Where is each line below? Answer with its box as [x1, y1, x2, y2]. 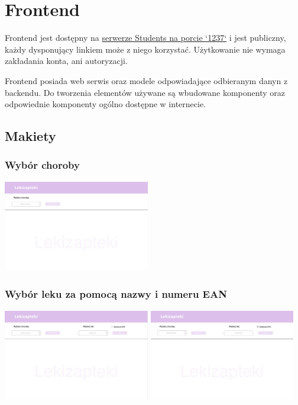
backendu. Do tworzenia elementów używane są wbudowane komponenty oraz [5, 86, 285, 98]
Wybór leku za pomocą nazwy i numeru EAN [5, 287, 227, 301]
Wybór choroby [5, 157, 80, 172]
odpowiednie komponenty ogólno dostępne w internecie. [5, 98, 206, 110]
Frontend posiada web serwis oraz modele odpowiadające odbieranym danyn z [5, 74, 288, 86]
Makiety [5, 127, 56, 145]
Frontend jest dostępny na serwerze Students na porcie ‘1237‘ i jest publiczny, [5, 31, 286, 44]
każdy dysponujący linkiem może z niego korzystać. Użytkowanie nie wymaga [5, 43, 286, 55]
